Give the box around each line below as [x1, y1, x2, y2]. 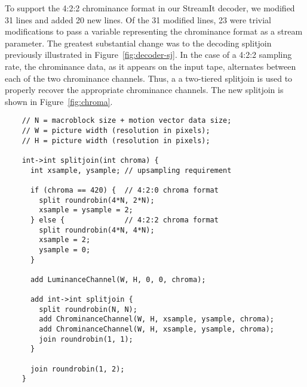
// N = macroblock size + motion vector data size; [22, 116, 232, 125]
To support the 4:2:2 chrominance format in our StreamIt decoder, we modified [5, 2, 295, 14]
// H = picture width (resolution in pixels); [22, 136, 210, 145]
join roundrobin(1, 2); [30, 364, 125, 373]
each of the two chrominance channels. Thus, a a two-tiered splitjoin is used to [5, 72, 293, 84]
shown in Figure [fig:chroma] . [5, 95, 113, 107]
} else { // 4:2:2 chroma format [30, 215, 219, 224]
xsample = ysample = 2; [39, 206, 133, 215]
